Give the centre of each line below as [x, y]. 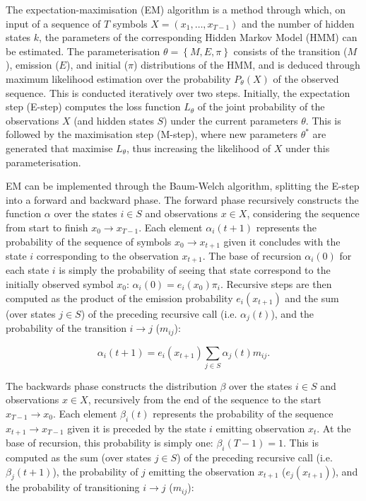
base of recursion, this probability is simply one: [110, 443]
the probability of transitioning [73, 487]
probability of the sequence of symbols [89, 241]
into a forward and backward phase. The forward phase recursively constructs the [182, 199]
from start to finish [47, 227]
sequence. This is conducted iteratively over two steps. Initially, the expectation [178, 92]
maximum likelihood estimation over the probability [118, 78]
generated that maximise [59, 148]
